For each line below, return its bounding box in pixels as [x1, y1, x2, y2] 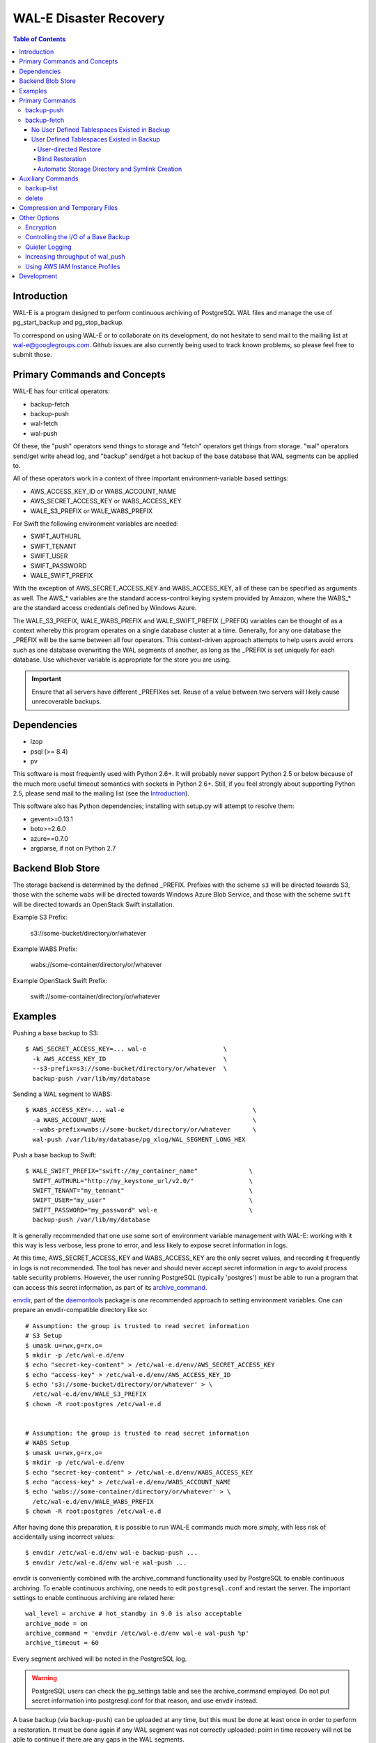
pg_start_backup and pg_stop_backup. [13, 318, 125, 327]
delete [25, 194, 43, 202]
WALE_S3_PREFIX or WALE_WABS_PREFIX [30, 506, 153, 515]
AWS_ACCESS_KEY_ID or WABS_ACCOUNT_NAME [30, 487, 177, 495]
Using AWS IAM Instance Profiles [25, 262, 120, 271]
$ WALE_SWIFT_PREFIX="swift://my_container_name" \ [25, 1167, 253, 1175]
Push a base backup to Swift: [13, 1150, 97, 1159]
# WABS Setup [25, 1439, 70, 1447]
